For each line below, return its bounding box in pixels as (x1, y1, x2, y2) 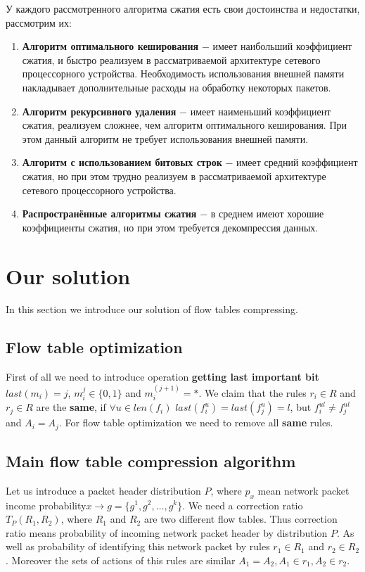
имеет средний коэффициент (236, 155, 358, 170)
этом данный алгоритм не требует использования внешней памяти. (22, 131, 309, 146)
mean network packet (257, 483, 350, 497)
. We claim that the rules (198, 385, 307, 400)
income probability (6, 497, 87, 512)
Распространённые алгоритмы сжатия (22, 206, 197, 221)
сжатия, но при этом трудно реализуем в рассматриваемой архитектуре (22, 168, 326, 183)
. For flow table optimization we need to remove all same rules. (58, 415, 333, 430)
